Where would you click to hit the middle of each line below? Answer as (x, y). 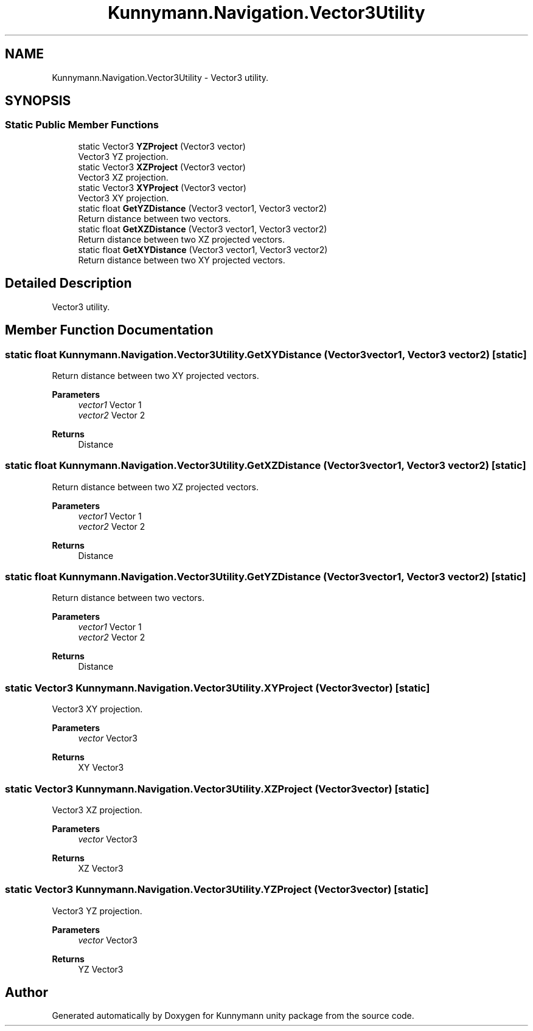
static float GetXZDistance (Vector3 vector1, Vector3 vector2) (203, 229)
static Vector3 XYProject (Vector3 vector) (162, 187)
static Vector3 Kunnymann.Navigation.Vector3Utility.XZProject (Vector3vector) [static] (217, 789)
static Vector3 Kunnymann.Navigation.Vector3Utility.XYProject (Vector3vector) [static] (218, 688)
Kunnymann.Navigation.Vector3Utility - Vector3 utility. (160, 77)
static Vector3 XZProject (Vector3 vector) (162, 167)
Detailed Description (68, 283)
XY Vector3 (101, 768)
